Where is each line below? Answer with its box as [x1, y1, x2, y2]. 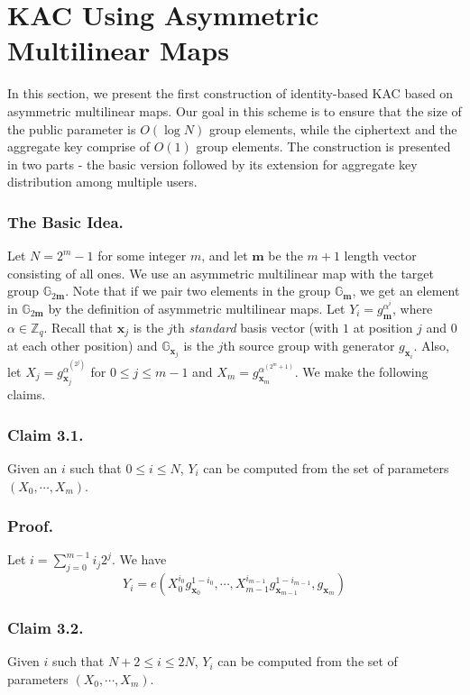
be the [268, 246, 303, 265]
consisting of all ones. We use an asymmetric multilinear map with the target [7, 263, 434, 282]
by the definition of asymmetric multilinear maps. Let [48, 298, 346, 317]
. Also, [413, 336, 449, 355]
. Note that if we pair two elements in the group [65, 281, 331, 300]
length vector [344, 246, 417, 265]
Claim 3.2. [7, 617, 84, 639]
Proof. [7, 515, 53, 537]
